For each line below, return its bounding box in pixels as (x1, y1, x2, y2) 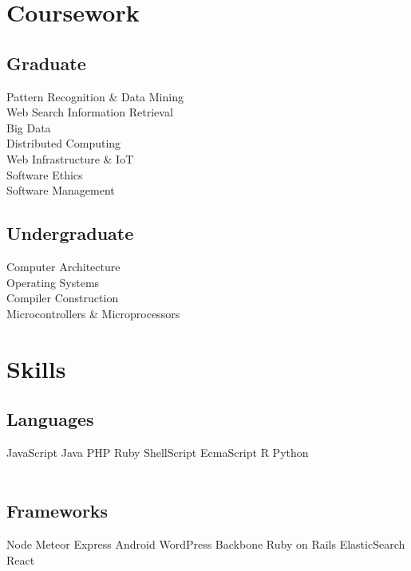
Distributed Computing (6, 135, 121, 152)
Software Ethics (6, 166, 83, 183)
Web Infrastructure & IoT (6, 150, 134, 167)
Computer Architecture (6, 258, 121, 274)
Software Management (6, 182, 115, 199)
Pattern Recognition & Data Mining (6, 88, 184, 104)
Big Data (6, 119, 51, 136)
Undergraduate (6, 221, 134, 246)
